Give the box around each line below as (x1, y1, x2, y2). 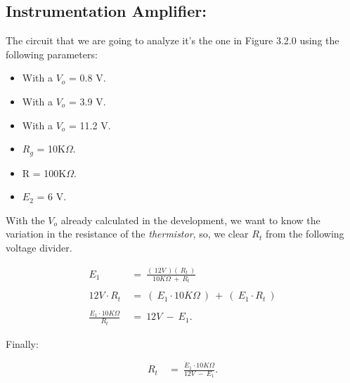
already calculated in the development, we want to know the (60, 212, 320, 227)
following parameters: (6, 46, 98, 61)
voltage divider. (6, 240, 72, 254)
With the (6, 212, 45, 227)
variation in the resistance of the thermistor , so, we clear (6, 226, 249, 241)
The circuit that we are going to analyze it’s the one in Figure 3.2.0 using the (6, 33, 339, 48)
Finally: (6, 336, 39, 351)
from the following (265, 226, 344, 241)
